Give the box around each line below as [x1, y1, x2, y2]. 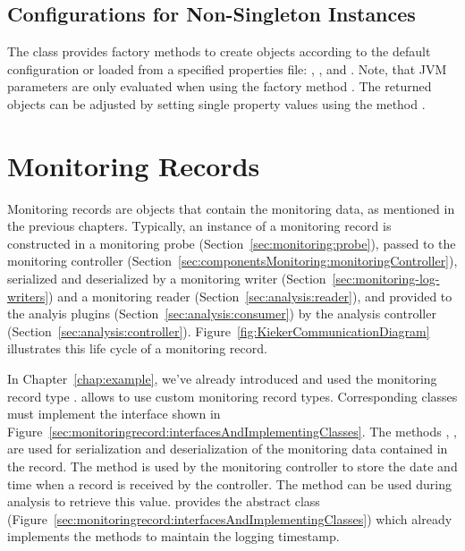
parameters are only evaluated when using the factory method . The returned [7, 77, 432, 96]
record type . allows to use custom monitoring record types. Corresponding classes [7, 386, 458, 405]
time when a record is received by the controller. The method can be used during [7, 474, 452, 493]
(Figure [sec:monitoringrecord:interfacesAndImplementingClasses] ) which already [7, 509, 452, 528]
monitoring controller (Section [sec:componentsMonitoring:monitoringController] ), [7, 251, 458, 270]
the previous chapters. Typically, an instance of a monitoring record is [7, 216, 392, 235]
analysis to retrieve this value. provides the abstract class [7, 492, 320, 511]
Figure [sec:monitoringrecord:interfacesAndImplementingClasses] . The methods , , [7, 421, 457, 440]
